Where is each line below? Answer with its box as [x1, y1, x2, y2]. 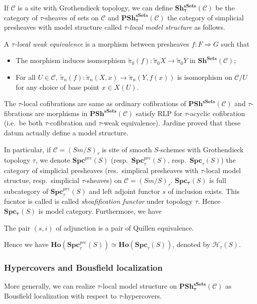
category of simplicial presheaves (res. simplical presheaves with [4, 165, 198, 176]
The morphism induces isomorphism [15, 55, 126, 65]
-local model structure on [100, 281, 177, 291]
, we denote [35, 155, 70, 165]
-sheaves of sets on [43, 12, 99, 22]
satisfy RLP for [135, 108, 183, 118]
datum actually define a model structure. [4, 127, 128, 137]
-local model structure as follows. [127, 22, 226, 32]
